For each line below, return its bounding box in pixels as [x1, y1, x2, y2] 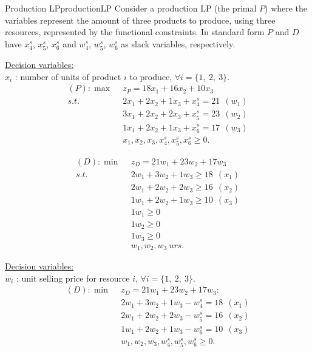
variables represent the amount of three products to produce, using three [5, 13, 276, 26]
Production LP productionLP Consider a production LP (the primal [5, 2, 257, 14]
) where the [265, 2, 308, 14]
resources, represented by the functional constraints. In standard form [5, 25, 265, 38]
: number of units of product [15, 70, 121, 83]
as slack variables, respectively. [121, 37, 236, 50]
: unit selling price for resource [16, 271, 130, 284]
